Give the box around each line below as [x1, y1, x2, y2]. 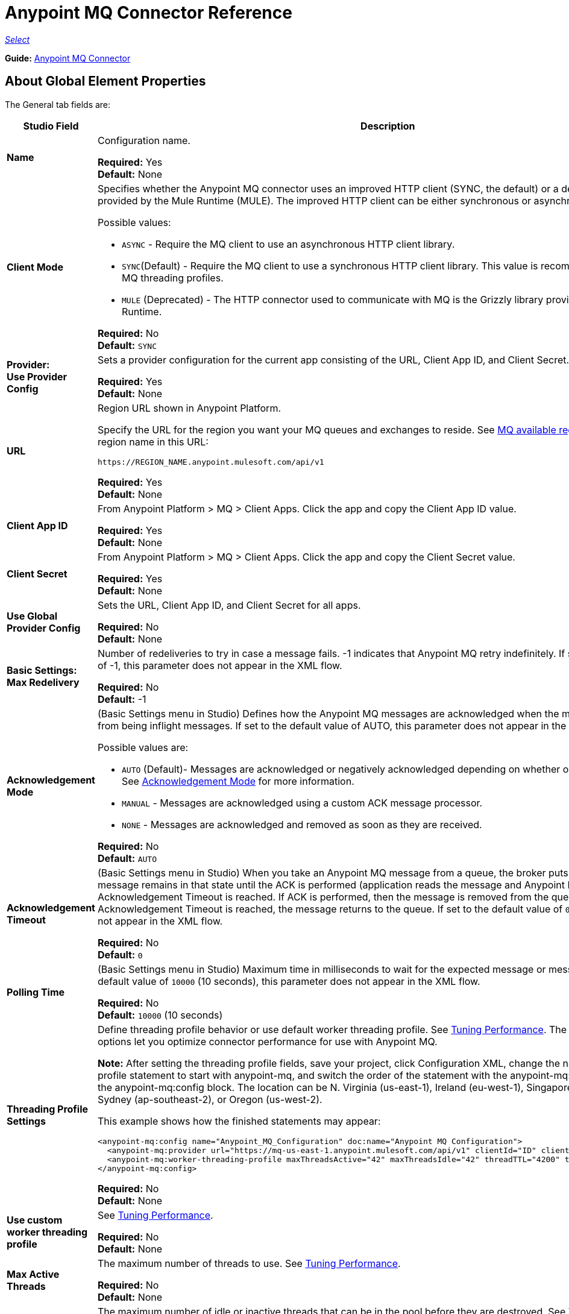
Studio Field [23, 119, 79, 132]
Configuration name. [97, 134, 190, 146]
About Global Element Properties [5, 74, 206, 89]
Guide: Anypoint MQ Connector [5, 52, 131, 63]
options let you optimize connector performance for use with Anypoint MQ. [97, 1035, 438, 1048]
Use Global [7, 609, 58, 622]
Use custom [7, 1213, 63, 1226]
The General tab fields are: [5, 99, 111, 110]
